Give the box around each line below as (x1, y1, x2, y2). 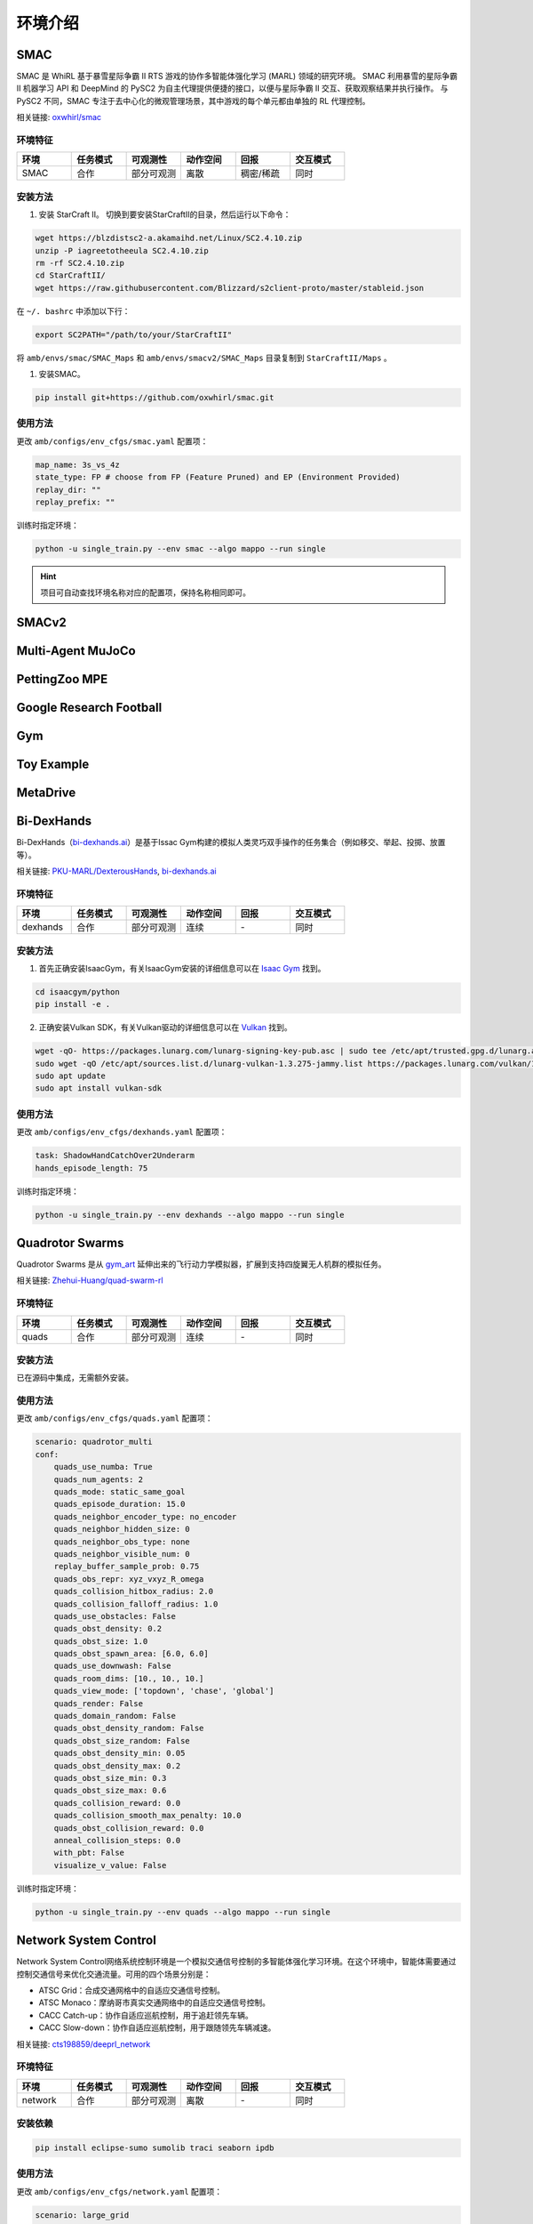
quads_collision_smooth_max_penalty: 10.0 (53, 1810, 242, 1821)
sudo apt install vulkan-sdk (35, 1084, 163, 1093)
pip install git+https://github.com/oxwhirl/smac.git (35, 392, 274, 402)
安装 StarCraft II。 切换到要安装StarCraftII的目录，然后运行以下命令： (38, 209, 291, 220)
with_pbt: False (53, 1848, 124, 1858)
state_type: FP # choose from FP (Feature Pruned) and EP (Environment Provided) (35, 472, 402, 482)
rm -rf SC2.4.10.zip (35, 258, 124, 268)
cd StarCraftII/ (35, 270, 107, 280)
